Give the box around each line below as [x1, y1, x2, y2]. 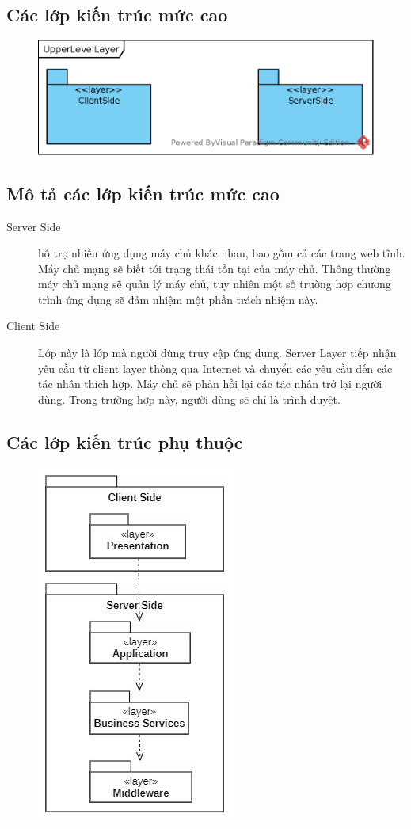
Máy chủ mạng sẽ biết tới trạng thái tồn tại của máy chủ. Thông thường [38, 260, 391, 276]
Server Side [6, 218, 61, 234]
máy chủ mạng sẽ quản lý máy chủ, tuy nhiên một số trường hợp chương [38, 276, 391, 292]
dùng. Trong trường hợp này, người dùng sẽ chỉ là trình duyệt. [38, 390, 341, 407]
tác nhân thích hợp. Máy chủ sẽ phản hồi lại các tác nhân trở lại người [38, 375, 382, 392]
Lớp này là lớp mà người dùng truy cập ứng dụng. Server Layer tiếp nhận [38, 344, 397, 361]
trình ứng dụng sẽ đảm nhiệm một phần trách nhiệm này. [38, 291, 318, 307]
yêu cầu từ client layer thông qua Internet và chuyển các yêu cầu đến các [38, 359, 393, 376]
